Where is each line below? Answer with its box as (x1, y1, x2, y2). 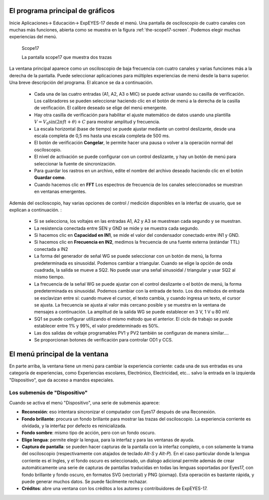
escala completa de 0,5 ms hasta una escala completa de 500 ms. (34, 133, 170, 139)
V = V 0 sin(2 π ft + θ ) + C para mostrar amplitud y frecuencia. (34, 119, 160, 126)
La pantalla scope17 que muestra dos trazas (21, 54, 112, 60)
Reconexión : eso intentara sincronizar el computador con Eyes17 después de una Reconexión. (21, 409, 216, 415)
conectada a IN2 (34, 246, 68, 252)
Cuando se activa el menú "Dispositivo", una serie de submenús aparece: (9, 399, 160, 406)
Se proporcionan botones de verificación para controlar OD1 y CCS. (34, 336, 173, 342)
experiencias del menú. (9, 34, 57, 40)
